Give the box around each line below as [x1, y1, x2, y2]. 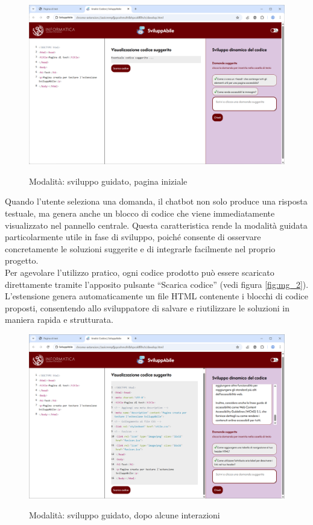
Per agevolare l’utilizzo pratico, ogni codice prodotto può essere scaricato [5, 266, 274, 278]
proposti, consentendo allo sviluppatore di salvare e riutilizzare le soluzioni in [5, 301, 289, 314]
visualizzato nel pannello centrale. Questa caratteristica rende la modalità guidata [5, 218, 308, 231]
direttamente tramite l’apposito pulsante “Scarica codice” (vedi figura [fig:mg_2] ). [5, 278, 309, 290]
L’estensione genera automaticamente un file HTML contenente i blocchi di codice [5, 290, 308, 302]
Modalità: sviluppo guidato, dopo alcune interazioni [29, 509, 220, 521]
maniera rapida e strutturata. [5, 313, 113, 326]
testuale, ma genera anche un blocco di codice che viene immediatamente [5, 206, 275, 219]
